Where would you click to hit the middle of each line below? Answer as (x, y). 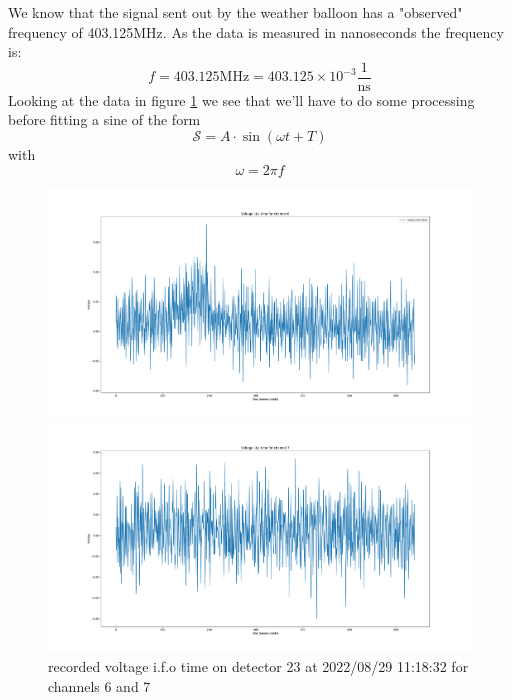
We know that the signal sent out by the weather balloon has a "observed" (235, 12)
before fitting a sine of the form (104, 119)
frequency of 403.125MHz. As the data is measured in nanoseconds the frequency (256, 31)
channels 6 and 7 (99, 685)
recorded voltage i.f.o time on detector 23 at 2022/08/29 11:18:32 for (258, 666)
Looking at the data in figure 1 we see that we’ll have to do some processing (241, 99)
